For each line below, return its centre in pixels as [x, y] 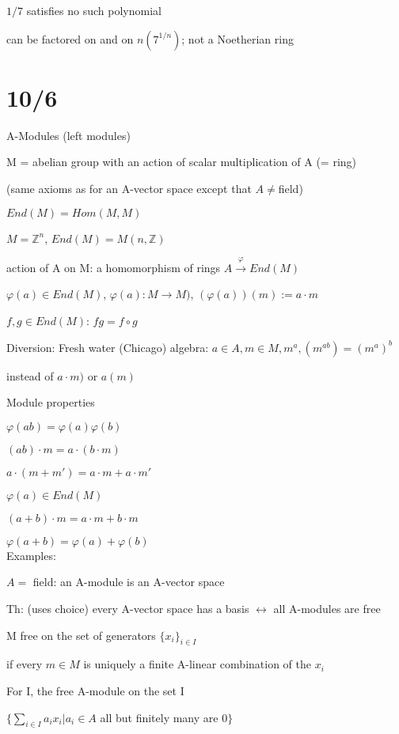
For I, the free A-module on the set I [95, 691]
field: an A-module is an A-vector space [129, 582]
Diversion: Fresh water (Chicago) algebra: [108, 347]
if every [25, 664]
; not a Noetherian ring [237, 38]
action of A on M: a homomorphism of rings [114, 267]
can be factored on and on [70, 38]
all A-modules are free [327, 609]
